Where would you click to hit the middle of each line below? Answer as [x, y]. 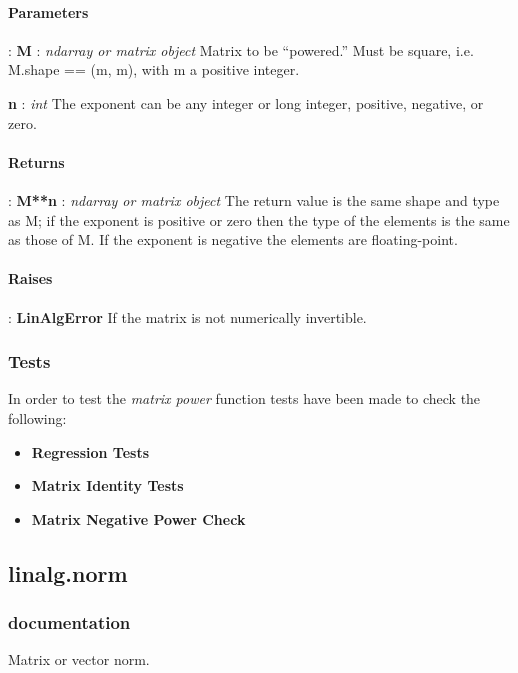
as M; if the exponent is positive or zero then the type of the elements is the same [259, 219]
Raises [30, 278]
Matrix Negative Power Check [138, 518]
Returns [36, 161]
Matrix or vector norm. [79, 659]
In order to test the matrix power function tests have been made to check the [244, 398]
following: [37, 417]
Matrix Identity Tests [107, 485]
